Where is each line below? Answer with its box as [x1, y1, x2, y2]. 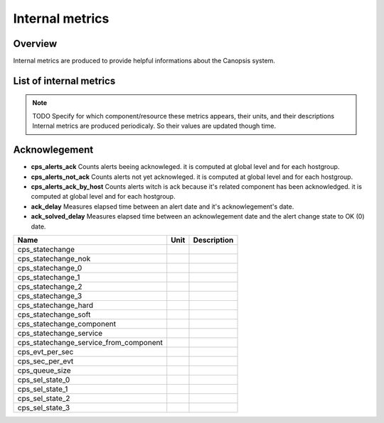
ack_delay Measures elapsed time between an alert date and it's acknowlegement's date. [31, 202, 294, 211]
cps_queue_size [17, 366, 71, 375]
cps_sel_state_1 [17, 384, 68, 394]
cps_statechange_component [17, 319, 117, 329]
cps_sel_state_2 [17, 393, 70, 403]
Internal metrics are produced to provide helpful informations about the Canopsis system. [13, 57, 275, 65]
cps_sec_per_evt [17, 356, 74, 366]
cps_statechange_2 [17, 281, 82, 291]
